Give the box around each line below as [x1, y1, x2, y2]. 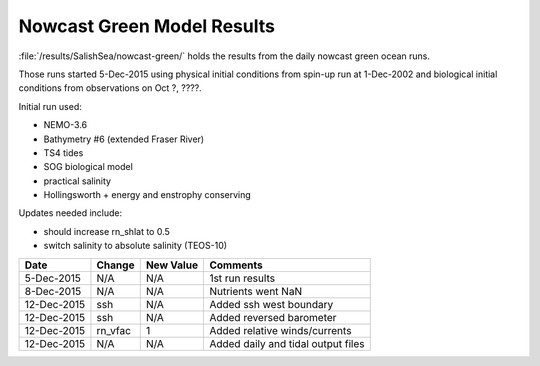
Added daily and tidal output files [209, 336, 365, 350]
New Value [145, 258, 199, 272]
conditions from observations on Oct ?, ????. [18, 82, 202, 94]
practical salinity [43, 175, 112, 187]
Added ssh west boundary [209, 297, 334, 311]
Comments [209, 258, 264, 272]
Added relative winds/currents [209, 323, 352, 337]
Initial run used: [18, 100, 82, 112]
